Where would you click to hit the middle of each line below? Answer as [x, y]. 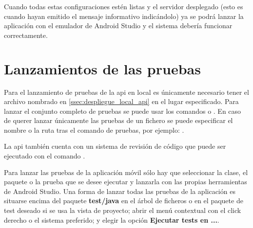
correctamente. [26, 35]
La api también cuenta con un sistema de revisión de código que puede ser [115, 146]
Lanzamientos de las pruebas [102, 68]
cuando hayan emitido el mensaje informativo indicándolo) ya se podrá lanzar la [124, 16]
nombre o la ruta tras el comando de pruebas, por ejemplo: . [94, 130]
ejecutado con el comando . [45, 156]
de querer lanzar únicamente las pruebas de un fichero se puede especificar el [118, 120]
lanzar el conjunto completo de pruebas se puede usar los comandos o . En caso [123, 111]
